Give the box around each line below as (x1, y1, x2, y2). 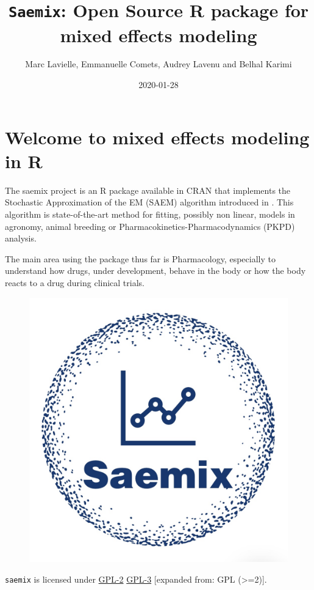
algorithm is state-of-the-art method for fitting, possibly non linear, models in (5, 207, 295, 220)
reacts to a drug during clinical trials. (5, 276, 145, 289)
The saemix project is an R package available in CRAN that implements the (5, 183, 291, 196)
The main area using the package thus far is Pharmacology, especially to (5, 252, 276, 265)
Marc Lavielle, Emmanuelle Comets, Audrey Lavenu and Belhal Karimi (25, 57, 292, 70)
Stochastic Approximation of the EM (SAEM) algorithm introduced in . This (5, 196, 294, 208)
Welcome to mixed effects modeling (5, 124, 310, 149)
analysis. (5, 232, 37, 245)
